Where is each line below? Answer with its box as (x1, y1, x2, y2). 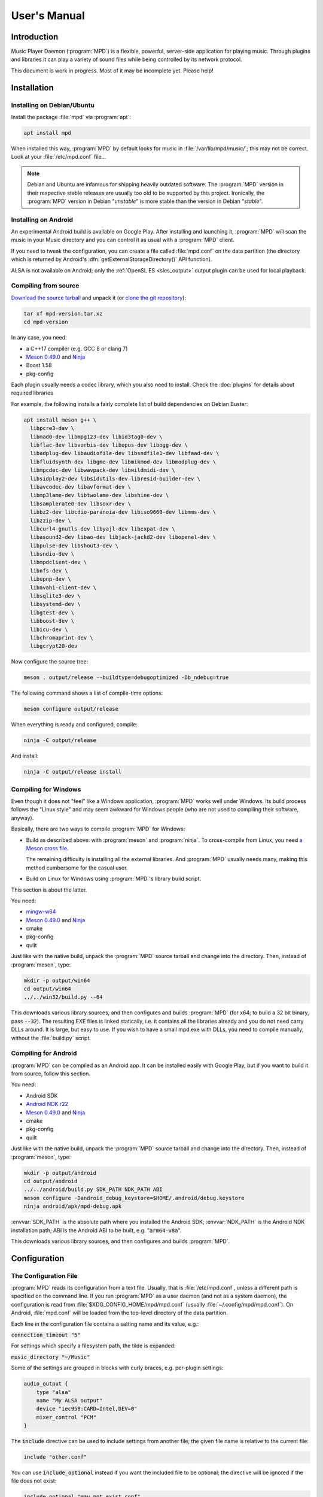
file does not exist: (11, 1477, 57, 1484)
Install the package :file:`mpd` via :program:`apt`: (11, 114, 132, 120)
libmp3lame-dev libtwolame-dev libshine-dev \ (30, 492, 169, 499)
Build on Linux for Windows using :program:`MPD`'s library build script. (26, 875, 202, 883)
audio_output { (23, 1380, 68, 1387)
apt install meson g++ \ (23, 416, 97, 423)
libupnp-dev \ (30, 575, 72, 583)
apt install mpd (23, 129, 72, 136)
